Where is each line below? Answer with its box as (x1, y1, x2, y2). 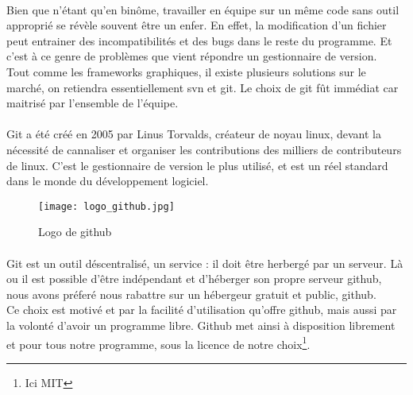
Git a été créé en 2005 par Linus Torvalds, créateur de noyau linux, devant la (6, 126, 381, 142)
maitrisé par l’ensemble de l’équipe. (6, 95, 179, 111)
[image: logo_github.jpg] (38, 200, 175, 212)
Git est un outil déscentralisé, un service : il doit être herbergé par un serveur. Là (6, 254, 403, 271)
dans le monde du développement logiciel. (6, 172, 209, 189)
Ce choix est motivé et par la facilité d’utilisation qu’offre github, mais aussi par (6, 301, 397, 318)
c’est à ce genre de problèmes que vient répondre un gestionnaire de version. (6, 48, 377, 64)
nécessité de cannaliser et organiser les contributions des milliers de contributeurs (6, 141, 402, 157)
